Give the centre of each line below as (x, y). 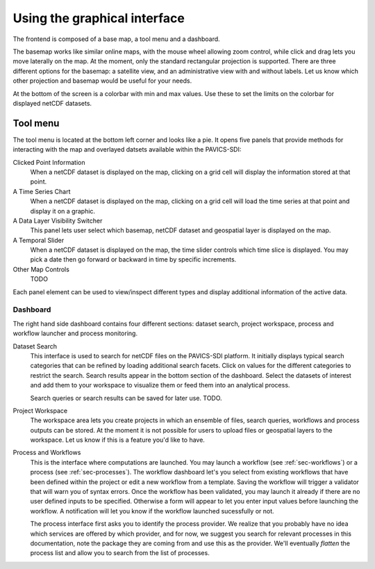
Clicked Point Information (49, 162)
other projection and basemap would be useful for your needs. (102, 81)
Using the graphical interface (99, 18)
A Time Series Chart (42, 191)
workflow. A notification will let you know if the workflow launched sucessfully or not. (152, 511)
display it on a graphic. (63, 211)
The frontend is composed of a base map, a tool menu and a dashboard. (116, 39)
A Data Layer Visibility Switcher (58, 221)
